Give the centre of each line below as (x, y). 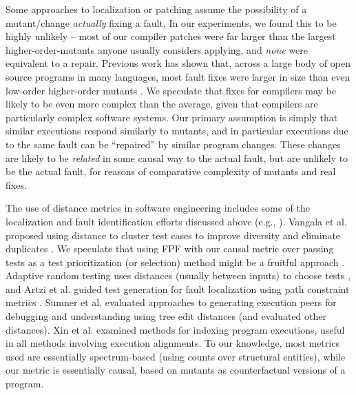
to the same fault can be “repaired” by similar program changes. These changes (173, 144)
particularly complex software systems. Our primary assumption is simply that (172, 117)
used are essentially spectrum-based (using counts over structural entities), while (176, 356)
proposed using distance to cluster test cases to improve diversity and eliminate (173, 235)
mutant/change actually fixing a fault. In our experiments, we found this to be (171, 22)
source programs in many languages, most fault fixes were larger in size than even (178, 76)
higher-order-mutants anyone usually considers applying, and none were (157, 49)
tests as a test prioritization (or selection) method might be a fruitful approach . (175, 262)
